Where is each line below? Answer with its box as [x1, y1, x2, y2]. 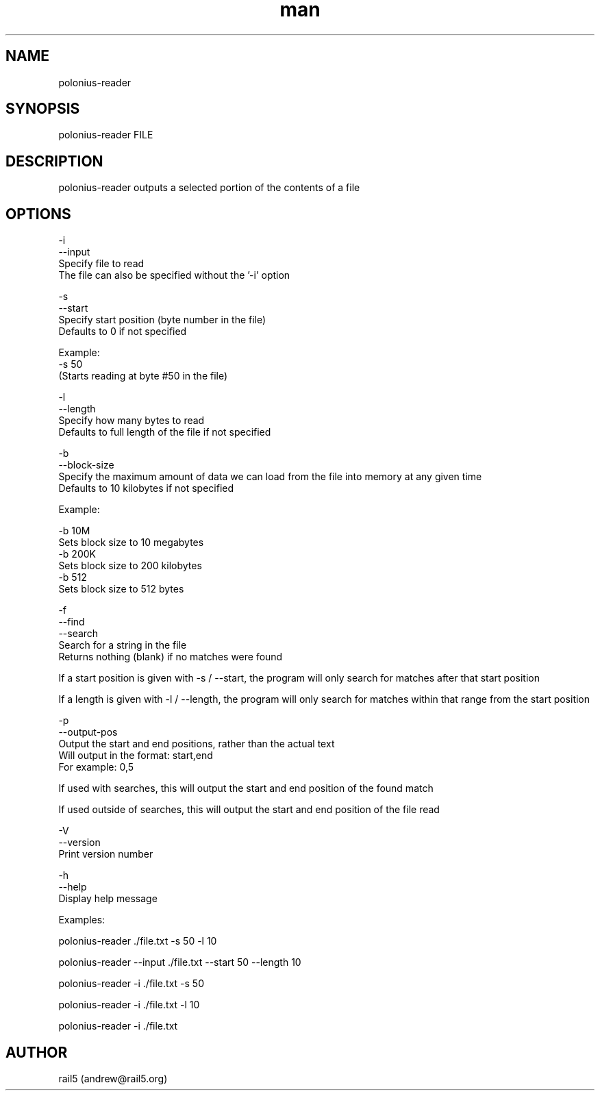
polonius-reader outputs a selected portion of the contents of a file [58, 182, 360, 194]
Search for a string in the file [58, 639, 187, 651]
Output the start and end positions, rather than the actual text [58, 738, 335, 750]
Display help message [58, 893, 158, 905]
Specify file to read [58, 258, 145, 270]
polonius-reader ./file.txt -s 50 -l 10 [58, 935, 217, 947]
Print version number [58, 848, 153, 860]
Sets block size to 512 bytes [58, 583, 184, 595]
